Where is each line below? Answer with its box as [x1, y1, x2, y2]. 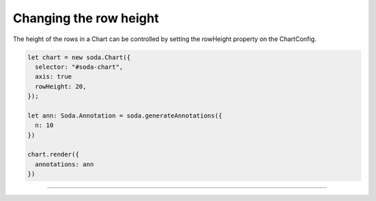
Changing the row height [13, 10, 159, 26]
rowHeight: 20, [35, 82, 87, 90]
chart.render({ [27, 150, 79, 159]
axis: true [35, 73, 72, 81]
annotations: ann [35, 160, 94, 168]
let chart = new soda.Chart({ [27, 53, 131, 61]
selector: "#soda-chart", [35, 63, 123, 71]
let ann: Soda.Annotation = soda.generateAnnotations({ [27, 111, 223, 120]
